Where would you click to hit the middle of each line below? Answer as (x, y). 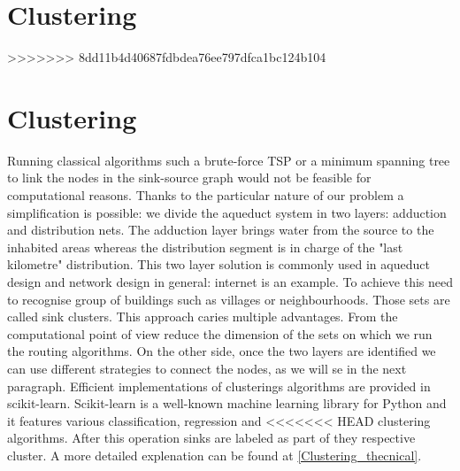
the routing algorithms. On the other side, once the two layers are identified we (222, 351)
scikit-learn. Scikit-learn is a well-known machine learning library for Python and (227, 403)
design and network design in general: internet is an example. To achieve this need (230, 282)
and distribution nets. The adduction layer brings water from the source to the (221, 230)
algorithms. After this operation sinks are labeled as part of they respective (211, 438)
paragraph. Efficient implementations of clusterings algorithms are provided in (219, 386)
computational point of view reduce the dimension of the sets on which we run (220, 333)
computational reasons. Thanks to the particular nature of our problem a (206, 195)
